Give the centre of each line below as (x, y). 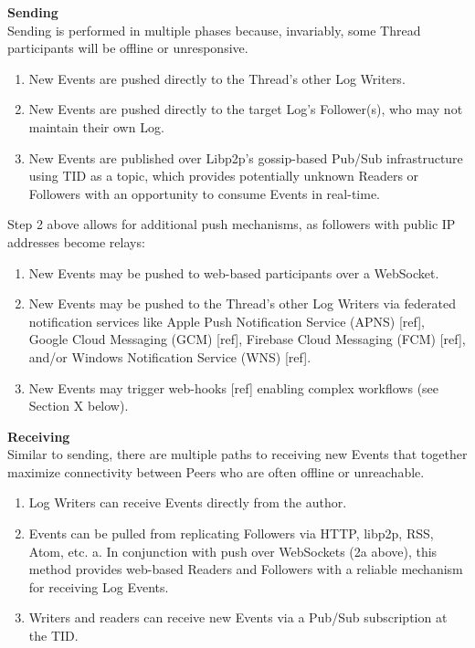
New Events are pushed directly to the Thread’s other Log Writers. (217, 78)
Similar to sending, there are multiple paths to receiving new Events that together (237, 454)
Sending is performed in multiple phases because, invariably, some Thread (214, 30)
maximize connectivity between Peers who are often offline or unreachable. (216, 471)
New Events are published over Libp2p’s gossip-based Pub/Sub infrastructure (246, 157)
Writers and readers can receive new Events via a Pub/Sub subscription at (238, 617)
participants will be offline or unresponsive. (128, 48)
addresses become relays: (76, 241)
